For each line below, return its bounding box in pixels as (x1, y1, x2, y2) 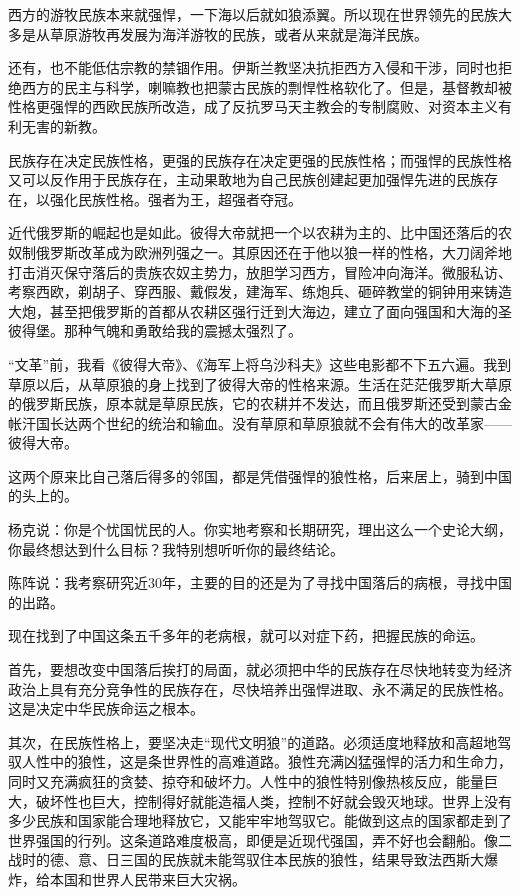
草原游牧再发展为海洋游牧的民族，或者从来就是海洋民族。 (49, 23, 428, 44)
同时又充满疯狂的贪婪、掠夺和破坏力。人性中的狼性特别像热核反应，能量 (8, 771, 484, 791)
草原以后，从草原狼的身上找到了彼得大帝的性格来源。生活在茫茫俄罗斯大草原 (8, 373, 512, 394)
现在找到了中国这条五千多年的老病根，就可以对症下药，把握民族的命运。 (8, 625, 484, 646)
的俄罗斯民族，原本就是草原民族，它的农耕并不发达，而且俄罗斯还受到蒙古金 (8, 393, 512, 414)
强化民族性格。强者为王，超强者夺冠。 (49, 188, 302, 209)
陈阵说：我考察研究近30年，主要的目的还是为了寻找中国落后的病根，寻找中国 (8, 572, 512, 593)
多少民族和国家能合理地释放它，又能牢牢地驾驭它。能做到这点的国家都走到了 (8, 810, 512, 831)
